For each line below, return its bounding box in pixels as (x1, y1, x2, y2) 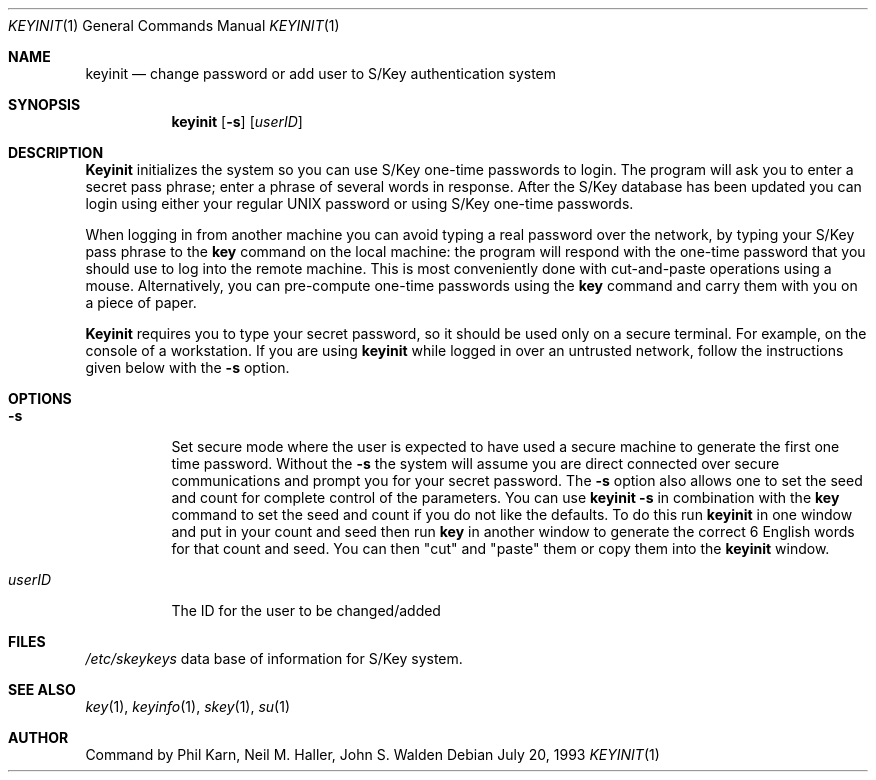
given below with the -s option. (85, 359, 290, 376)
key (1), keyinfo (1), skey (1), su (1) (85, 698, 291, 715)
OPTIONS (8, 390, 72, 407)
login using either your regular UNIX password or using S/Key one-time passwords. (85, 195, 634, 212)
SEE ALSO (8, 681, 76, 698)
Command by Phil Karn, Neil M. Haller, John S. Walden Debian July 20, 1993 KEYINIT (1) (85, 746, 660, 763)
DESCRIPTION (8, 144, 104, 161)
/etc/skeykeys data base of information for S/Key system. (85, 650, 463, 667)
